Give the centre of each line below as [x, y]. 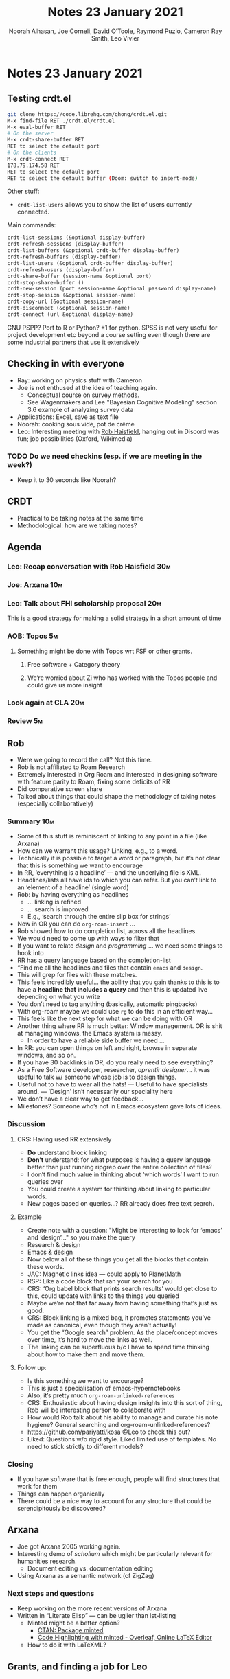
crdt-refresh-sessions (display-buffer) [66, 244]
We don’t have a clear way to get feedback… [80, 1099]
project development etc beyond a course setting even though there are [109, 334]
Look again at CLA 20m [46, 703]
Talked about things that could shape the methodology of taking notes [116, 797]
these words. [46, 1266]
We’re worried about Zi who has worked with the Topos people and [122, 678]
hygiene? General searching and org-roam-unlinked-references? [119, 1424]
